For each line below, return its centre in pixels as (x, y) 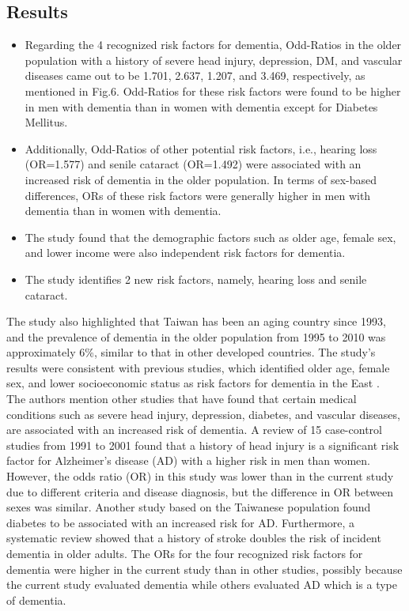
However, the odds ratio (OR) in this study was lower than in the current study (200, 476)
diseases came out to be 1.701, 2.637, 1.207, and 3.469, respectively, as (195, 75)
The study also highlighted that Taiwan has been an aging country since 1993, (196, 321)
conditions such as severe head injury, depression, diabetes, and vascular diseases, (203, 414)
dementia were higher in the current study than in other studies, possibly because (204, 569)
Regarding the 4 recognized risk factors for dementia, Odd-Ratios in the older (213, 45)
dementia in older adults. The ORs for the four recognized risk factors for (185, 554)
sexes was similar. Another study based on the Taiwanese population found (189, 507)
